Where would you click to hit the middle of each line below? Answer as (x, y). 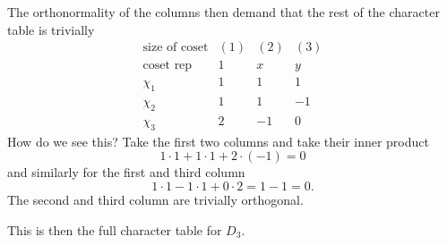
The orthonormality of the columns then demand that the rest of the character (223, 12)
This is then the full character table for (115, 229)
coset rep (168, 66)
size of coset (176, 48)
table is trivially (51, 29)
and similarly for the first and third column (126, 172)
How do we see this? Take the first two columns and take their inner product (218, 141)
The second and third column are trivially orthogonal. (155, 199)
